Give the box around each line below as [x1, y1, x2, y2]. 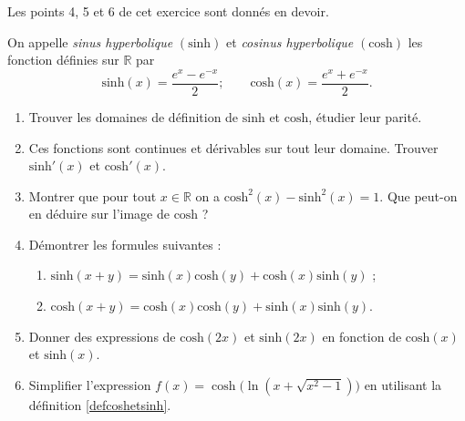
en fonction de [322, 326, 402, 345]
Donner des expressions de [28, 326, 176, 345]
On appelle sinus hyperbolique [7, 32, 173, 51]
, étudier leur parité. [308, 107, 422, 126]
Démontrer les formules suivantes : [28, 234, 222, 253]
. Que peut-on [379, 186, 458, 205]
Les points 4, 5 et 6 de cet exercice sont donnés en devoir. [7, 2, 329, 20]
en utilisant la [364, 375, 442, 394]
